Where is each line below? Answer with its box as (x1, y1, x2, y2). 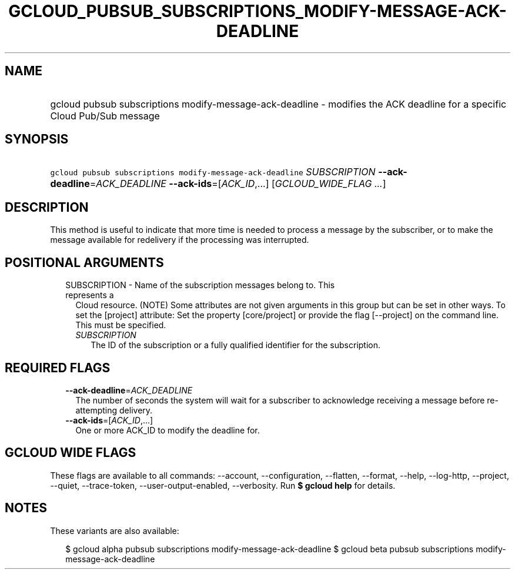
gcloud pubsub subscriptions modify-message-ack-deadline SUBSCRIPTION (50, 166, 376, 178)
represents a (65, 290, 114, 301)
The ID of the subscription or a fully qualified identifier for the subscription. (91, 340, 381, 351)
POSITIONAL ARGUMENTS (5, 255, 164, 270)
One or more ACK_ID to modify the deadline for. (75, 425, 260, 435)
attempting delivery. (75, 405, 153, 415)
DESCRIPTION (5, 199, 89, 215)
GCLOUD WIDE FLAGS (5, 445, 136, 460)
